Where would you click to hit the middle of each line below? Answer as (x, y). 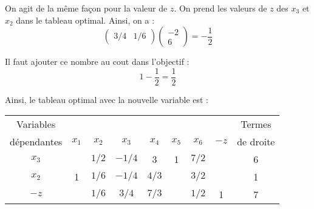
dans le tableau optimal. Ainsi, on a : (85, 20)
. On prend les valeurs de (220, 8)
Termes (256, 124)
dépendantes (36, 142)
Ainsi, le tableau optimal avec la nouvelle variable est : (107, 99)
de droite (256, 142)
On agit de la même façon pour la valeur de (86, 8)
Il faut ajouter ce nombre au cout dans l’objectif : (97, 61)
